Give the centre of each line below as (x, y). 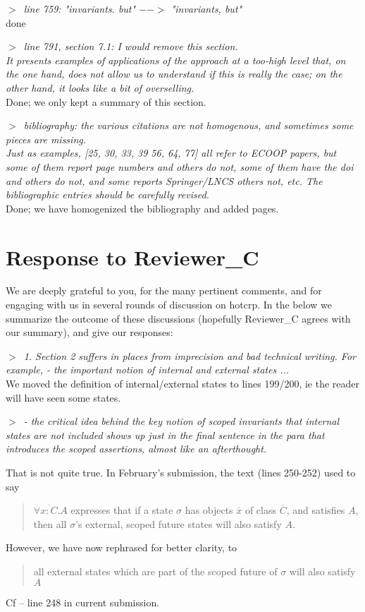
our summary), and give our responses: (89, 332)
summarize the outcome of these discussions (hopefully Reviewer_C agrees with (178, 318)
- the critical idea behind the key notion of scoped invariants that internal (181, 421)
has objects (209, 510)
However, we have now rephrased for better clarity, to (122, 547)
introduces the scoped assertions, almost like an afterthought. (136, 449)
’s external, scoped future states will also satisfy (179, 523)
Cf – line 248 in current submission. (83, 602)
